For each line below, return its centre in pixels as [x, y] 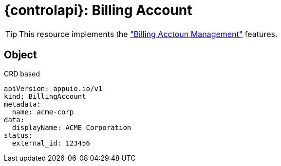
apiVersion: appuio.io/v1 [53, 88]
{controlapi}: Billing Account [98, 10]
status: [19, 135]
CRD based [22, 74]
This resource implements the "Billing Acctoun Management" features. [148, 34]
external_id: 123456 [51, 143]
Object [20, 55]
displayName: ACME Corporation [72, 127]
